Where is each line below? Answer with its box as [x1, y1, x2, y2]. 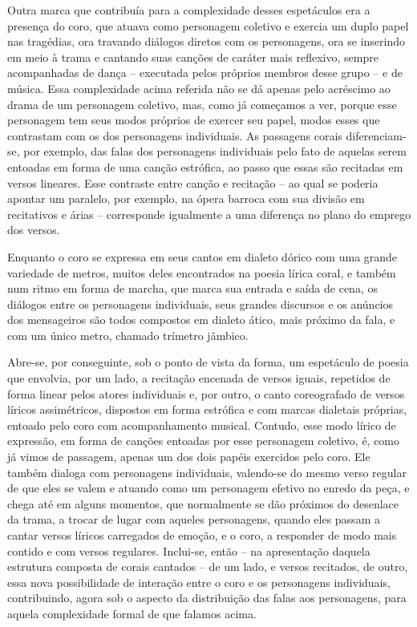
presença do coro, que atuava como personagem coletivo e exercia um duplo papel [7, 17, 409, 34]
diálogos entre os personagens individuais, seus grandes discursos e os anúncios [7, 295, 394, 312]
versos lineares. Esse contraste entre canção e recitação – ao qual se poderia [7, 174, 379, 191]
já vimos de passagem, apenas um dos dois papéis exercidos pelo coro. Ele [7, 448, 370, 465]
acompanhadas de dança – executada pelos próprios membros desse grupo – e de [7, 64, 403, 81]
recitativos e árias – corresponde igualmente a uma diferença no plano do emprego [7, 205, 411, 222]
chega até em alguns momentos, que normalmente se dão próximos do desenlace [7, 495, 399, 512]
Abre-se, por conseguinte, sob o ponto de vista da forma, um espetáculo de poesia [7, 354, 409, 370]
